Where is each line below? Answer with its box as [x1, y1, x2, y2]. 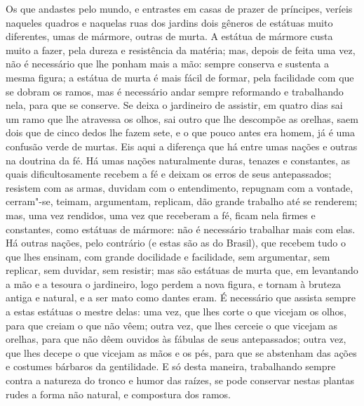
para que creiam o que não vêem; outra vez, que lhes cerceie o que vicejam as [6, 317, 338, 332]
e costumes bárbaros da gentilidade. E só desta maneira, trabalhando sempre [6, 359, 336, 374]
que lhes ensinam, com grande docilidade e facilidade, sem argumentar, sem [6, 249, 330, 263]
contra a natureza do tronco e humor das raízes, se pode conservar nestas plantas [6, 373, 354, 388]
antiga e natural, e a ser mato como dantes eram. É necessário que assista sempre [6, 290, 356, 305]
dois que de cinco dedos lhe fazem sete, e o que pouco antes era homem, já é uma [6, 125, 356, 140]
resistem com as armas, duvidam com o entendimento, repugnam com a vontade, [6, 180, 353, 195]
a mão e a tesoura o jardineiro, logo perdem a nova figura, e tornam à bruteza [6, 276, 341, 291]
